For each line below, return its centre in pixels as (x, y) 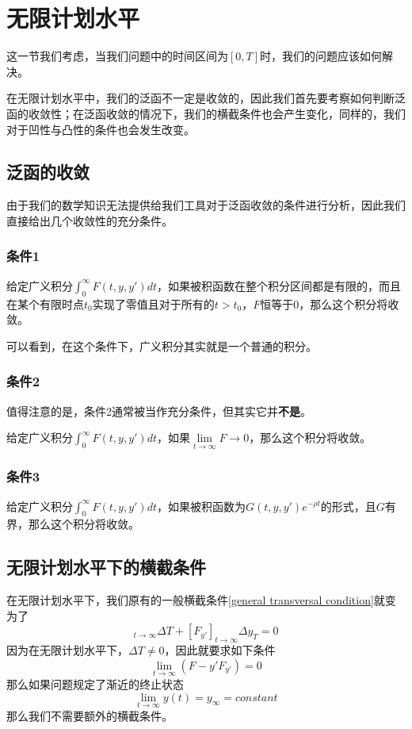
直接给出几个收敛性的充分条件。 (90, 220)
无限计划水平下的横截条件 (106, 567)
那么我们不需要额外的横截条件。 (90, 715)
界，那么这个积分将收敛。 (73, 524)
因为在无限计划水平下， (67, 650)
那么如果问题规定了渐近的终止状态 (95, 683)
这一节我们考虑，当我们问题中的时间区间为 (117, 56)
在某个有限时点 (45, 303)
